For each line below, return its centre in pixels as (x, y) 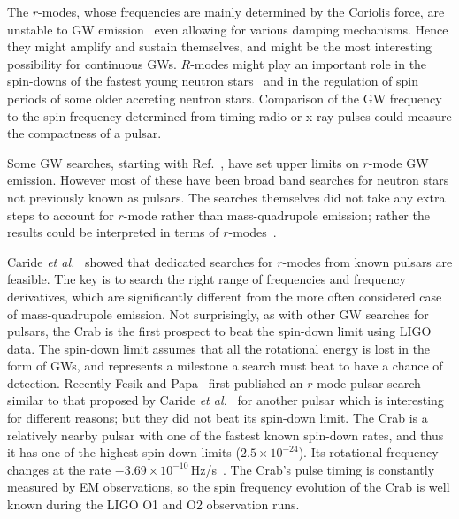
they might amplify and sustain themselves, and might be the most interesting (219, 46)
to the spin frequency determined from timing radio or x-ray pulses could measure (229, 115)
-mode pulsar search (367, 382)
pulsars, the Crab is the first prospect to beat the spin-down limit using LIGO (219, 331)
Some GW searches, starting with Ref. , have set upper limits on (183, 162)
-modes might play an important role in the (309, 63)
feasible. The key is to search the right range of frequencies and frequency (207, 279)
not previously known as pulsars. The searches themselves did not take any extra (226, 197)
